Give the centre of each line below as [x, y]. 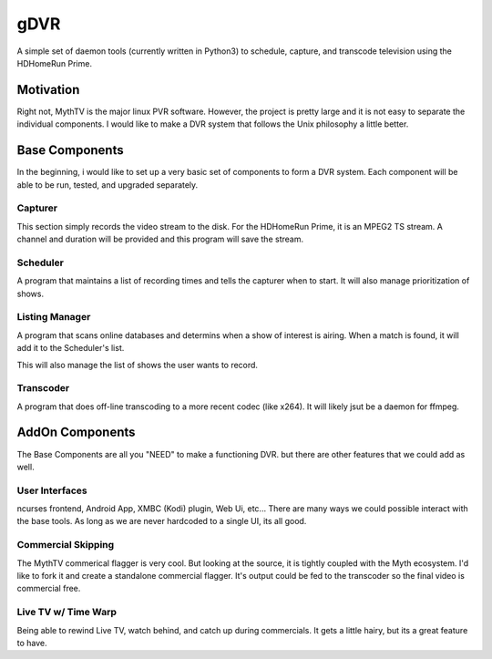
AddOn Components [76, 432]
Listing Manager [54, 317]
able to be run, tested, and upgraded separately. [108, 185]
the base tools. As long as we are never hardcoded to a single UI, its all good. [162, 521]
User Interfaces [52, 490]
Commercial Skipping [66, 545]
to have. [32, 643]
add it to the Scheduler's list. [71, 348]
